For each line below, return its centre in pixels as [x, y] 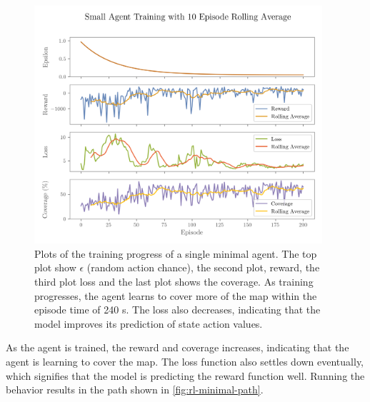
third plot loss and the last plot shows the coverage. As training [174, 281]
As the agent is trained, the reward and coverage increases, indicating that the [177, 347]
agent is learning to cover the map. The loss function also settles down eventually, [185, 361]
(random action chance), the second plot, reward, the [203, 267]
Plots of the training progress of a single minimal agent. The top [176, 253]
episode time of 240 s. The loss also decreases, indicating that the [177, 310]
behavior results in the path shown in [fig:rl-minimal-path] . [135, 390]
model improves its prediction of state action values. [149, 323]
